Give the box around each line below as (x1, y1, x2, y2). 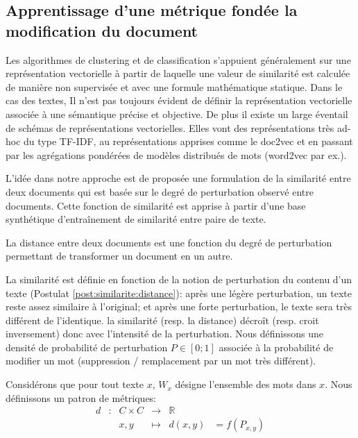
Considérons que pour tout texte (6, 377, 144, 391)
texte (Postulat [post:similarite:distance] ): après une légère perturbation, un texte (6, 285, 352, 300)
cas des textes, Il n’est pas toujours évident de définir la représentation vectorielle (6, 93, 352, 108)
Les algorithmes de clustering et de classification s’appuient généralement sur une (6, 52, 351, 67)
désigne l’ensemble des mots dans (175, 377, 316, 391)
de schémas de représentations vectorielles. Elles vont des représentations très (6, 120, 334, 135)
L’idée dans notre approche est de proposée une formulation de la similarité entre (6, 171, 351, 185)
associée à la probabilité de (219, 339, 334, 354)
